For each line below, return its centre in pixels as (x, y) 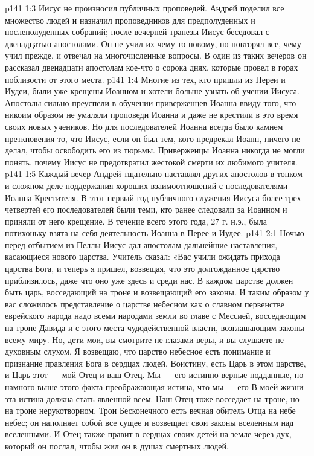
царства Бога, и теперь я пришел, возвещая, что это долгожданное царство (143, 268)
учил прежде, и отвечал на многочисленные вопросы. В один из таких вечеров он (156, 55)
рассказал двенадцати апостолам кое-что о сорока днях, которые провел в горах (152, 67)
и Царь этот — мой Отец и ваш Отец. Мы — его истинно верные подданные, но (154, 375)
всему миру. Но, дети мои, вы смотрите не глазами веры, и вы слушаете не (144, 339)
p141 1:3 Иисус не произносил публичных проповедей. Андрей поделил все (145, 8)
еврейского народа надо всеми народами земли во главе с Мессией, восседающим (155, 316)
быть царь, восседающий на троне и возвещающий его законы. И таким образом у (157, 292)
